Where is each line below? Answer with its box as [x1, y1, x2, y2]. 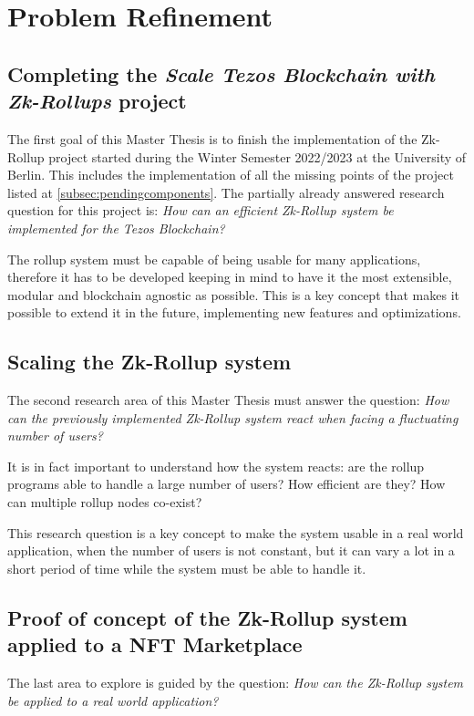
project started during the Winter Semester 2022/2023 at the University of [48, 147, 467, 166]
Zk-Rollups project [7, 87, 187, 115]
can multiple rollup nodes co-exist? [7, 493, 202, 512]
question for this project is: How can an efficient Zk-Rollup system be [7, 201, 394, 220]
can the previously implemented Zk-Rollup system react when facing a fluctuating [7, 408, 459, 427]
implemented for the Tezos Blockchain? [7, 218, 225, 237]
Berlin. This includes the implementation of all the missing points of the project [7, 165, 454, 184]
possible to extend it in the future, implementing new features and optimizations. [7, 303, 461, 322]
